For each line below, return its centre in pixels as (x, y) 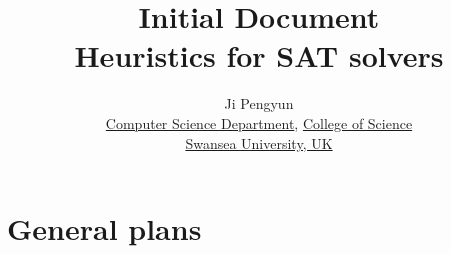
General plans (104, 228)
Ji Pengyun (259, 103)
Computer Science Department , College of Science (259, 122)
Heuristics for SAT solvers (259, 55)
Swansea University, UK (259, 142)
